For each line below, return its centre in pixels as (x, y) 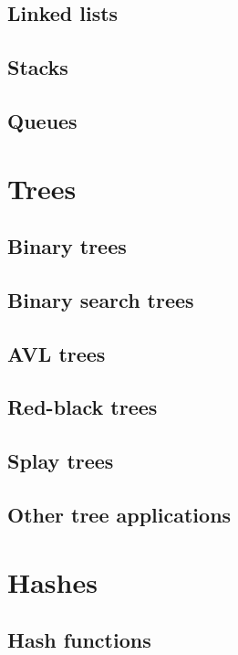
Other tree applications (119, 515)
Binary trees (67, 246)
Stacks (38, 67)
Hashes (52, 581)
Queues (42, 120)
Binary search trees (101, 299)
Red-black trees (83, 407)
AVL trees (57, 353)
